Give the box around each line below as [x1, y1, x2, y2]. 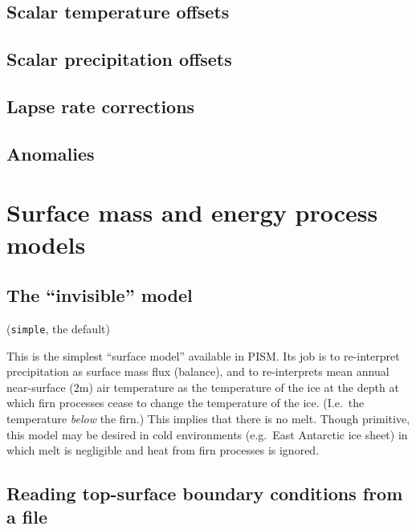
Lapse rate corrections [6, 93, 195, 118]
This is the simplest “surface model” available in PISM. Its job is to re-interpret [6, 347, 400, 364]
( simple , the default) [6, 320, 110, 336]
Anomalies [6, 141, 95, 165]
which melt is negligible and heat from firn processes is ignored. [6, 442, 320, 459]
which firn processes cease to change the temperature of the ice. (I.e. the [6, 394, 365, 411]
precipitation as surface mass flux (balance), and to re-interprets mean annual [6, 363, 389, 380]
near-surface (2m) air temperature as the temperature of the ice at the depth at [6, 378, 399, 395]
